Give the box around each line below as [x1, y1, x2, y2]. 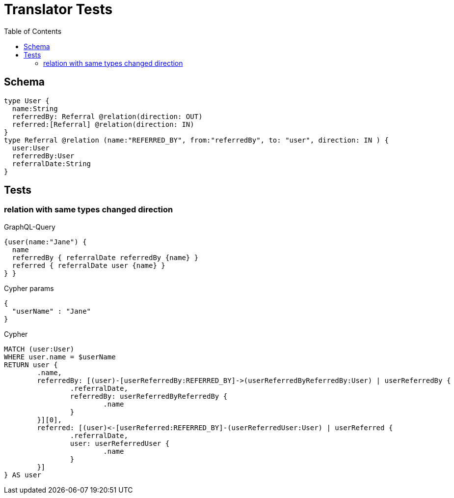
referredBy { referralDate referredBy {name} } [12, 253, 199, 262]
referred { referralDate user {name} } [12, 261, 165, 269]
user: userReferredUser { [70, 439, 170, 447]
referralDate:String [12, 159, 91, 168]
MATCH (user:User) [4, 345, 75, 353]
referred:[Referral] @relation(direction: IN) [12, 120, 194, 128]
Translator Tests [4, 1, 113, 18]
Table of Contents [4, 27, 62, 35]
